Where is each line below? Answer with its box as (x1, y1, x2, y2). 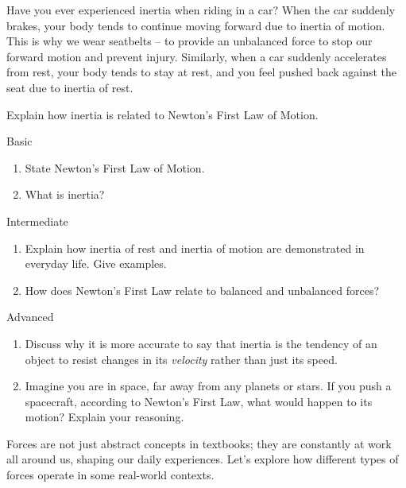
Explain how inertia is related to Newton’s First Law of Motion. (6, 106, 319, 122)
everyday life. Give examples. (25, 255, 167, 272)
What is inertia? (25, 186, 105, 203)
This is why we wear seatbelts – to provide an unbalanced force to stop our (6, 33, 373, 49)
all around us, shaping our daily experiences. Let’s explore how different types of (6, 451, 399, 467)
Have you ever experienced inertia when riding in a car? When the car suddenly (6, 2, 396, 17)
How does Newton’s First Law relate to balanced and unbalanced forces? (25, 281, 380, 298)
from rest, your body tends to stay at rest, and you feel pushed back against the (6, 64, 397, 80)
